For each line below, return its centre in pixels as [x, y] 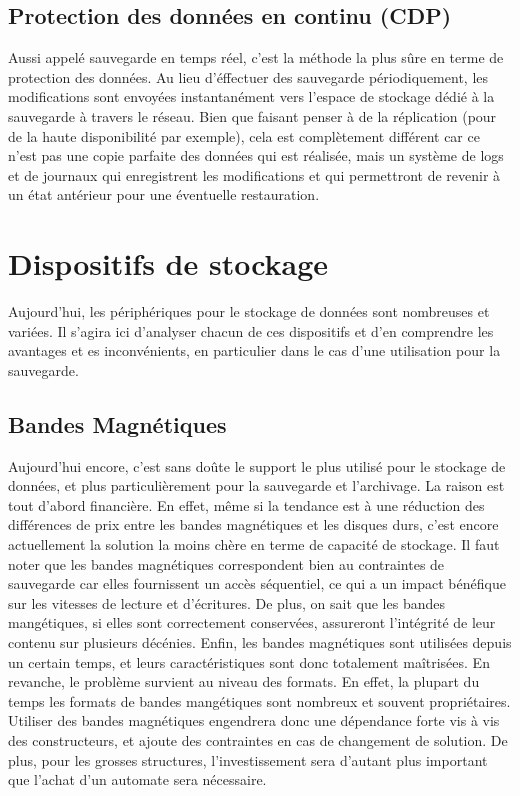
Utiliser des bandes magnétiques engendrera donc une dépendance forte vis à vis [254, 720]
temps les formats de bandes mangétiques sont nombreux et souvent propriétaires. [259, 700]
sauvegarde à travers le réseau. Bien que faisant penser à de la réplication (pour [252, 115]
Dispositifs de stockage [168, 263]
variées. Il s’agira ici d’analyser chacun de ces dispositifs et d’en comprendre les [251, 330]
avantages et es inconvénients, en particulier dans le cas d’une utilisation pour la [254, 350]
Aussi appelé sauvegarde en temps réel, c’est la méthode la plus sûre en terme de [256, 57]
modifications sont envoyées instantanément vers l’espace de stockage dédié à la [251, 96]
